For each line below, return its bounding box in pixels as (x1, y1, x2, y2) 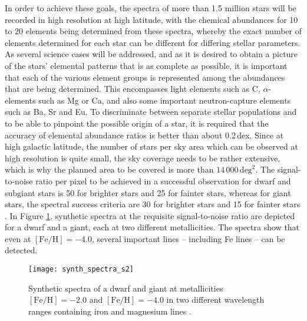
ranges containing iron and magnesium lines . (28, 305, 192, 317)
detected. (5, 244, 38, 256)
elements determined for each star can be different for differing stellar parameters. (5, 36, 301, 48)
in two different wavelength (166, 293, 265, 306)
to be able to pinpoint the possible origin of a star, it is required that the (5, 117, 269, 129)
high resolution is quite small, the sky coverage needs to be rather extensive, (5, 151, 280, 164)
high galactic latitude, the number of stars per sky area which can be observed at (5, 140, 298, 153)
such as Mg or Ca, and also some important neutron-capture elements (38, 94, 291, 106)
